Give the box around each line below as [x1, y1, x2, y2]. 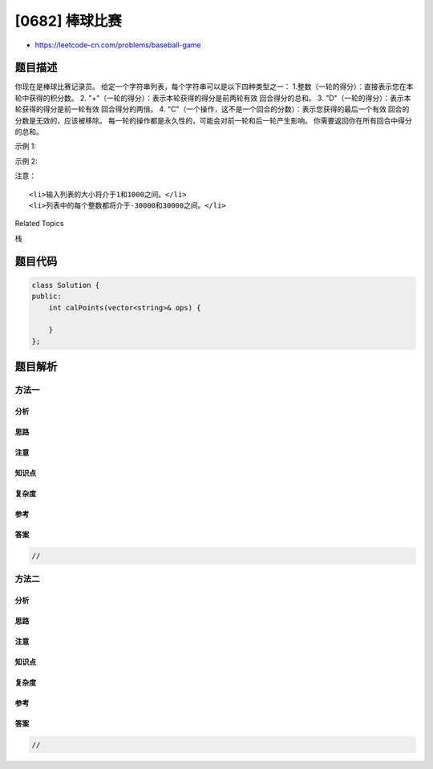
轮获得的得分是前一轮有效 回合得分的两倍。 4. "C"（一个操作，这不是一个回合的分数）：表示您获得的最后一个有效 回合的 [14, 104, 410, 114]
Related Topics [14, 219, 64, 229]
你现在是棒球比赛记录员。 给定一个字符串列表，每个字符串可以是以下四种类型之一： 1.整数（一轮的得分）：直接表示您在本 [14, 82, 414, 91]
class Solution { [31, 281, 100, 289]
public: [31, 292, 62, 301]
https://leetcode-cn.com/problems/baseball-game [34, 40, 201, 50]
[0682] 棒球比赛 [14, 12, 122, 30]
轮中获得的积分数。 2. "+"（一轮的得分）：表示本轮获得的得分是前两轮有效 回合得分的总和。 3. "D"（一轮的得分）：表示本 [14, 93, 412, 103]
